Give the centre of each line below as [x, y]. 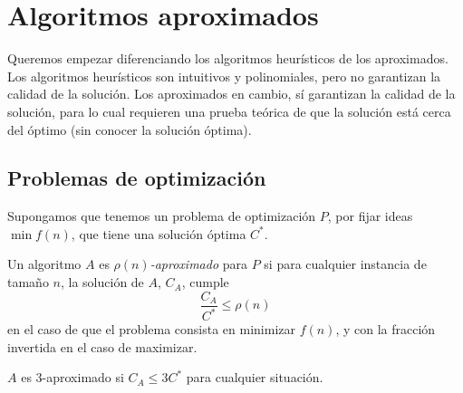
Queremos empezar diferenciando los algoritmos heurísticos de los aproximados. [228, 58]
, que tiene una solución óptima [159, 233]
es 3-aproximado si [72, 377]
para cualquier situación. [255, 377]
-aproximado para [199, 264]
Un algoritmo [44, 264]
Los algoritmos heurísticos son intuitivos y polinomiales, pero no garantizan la [224, 76]
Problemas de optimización [137, 178]
